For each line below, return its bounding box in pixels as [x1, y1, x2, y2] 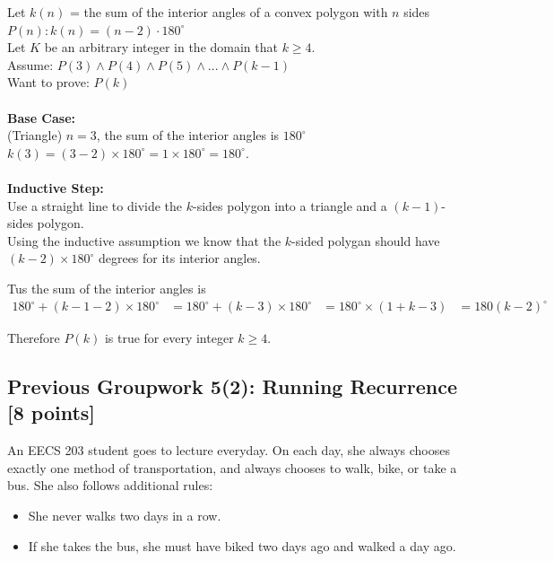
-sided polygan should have [291, 231, 440, 250]
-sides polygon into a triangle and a [192, 196, 387, 215]
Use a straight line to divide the [7, 196, 183, 215]
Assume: [7, 55, 54, 74]
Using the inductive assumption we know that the [7, 231, 281, 250]
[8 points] [7, 399, 96, 426]
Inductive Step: [7, 178, 104, 197]
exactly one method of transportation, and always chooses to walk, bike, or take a [7, 458, 457, 477]
